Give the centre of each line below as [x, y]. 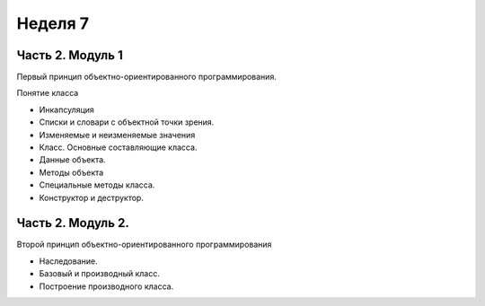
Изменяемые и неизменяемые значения [117, 135]
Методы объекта [71, 172]
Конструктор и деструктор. [91, 197]
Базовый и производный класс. [100, 274]
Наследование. [68, 261]
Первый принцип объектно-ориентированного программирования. [147, 77]
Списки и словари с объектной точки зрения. [127, 122]
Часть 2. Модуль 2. [73, 223]
